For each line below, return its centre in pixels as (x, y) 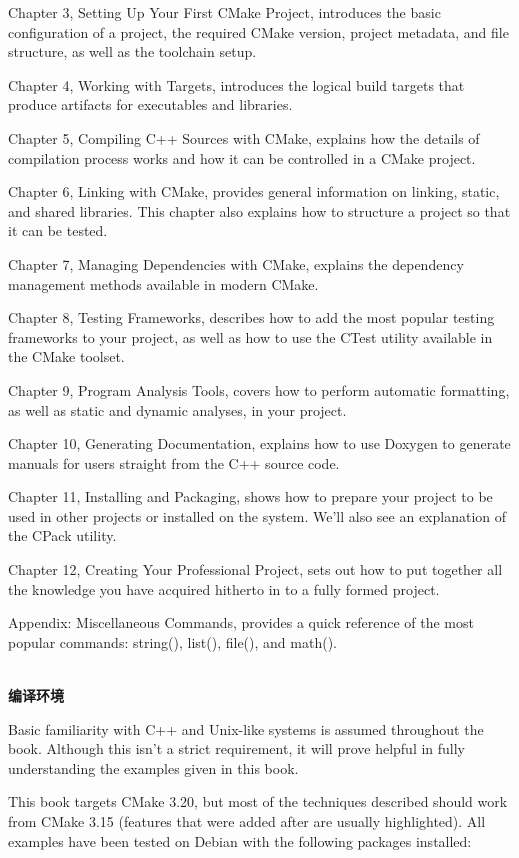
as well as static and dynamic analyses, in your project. (177, 409)
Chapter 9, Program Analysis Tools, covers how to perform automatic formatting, (259, 389)
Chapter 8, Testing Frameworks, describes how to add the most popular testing (251, 317)
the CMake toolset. (66, 356)
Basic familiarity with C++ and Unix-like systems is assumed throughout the (246, 728)
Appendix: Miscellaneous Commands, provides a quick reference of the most (241, 622)
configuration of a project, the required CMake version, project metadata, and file (258, 31)
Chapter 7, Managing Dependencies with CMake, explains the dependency (236, 263)
